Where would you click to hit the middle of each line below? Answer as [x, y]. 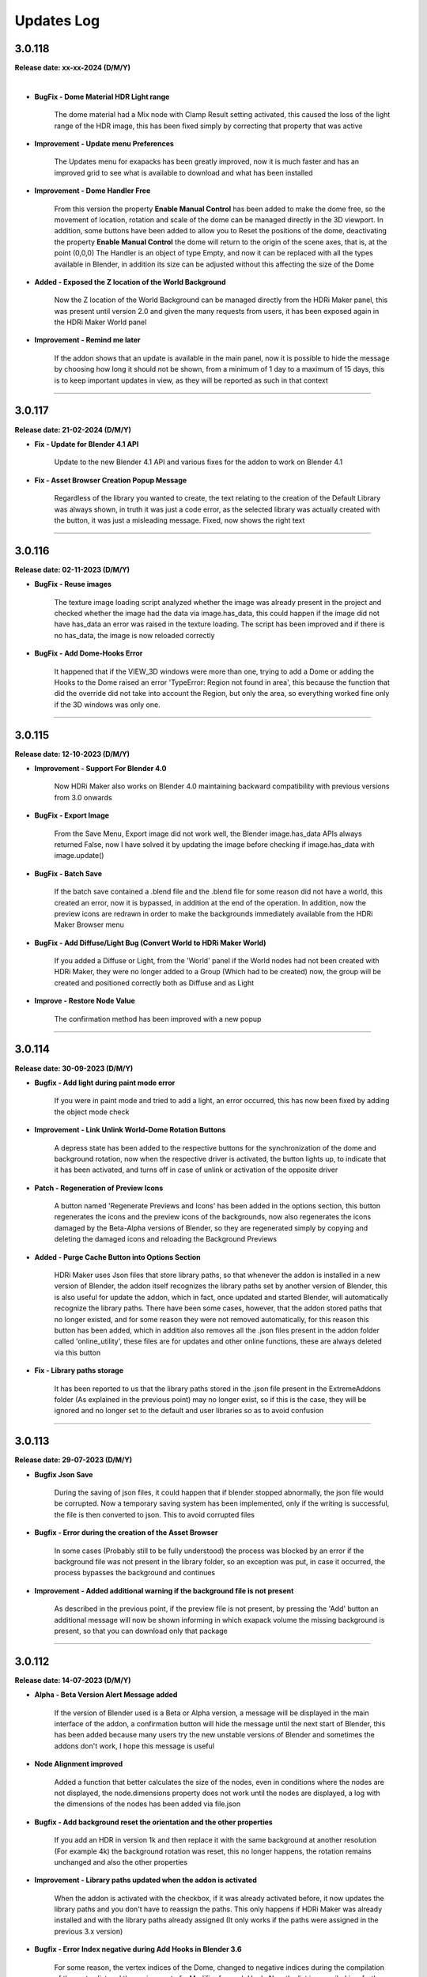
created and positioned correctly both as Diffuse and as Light [154, 983]
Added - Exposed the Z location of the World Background [130, 282]
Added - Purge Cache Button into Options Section [117, 1257]
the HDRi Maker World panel [100, 322]
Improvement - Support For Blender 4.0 [100, 769]
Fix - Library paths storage [79, 1370]
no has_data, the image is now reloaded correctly [134, 635]
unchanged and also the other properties [121, 1862]
